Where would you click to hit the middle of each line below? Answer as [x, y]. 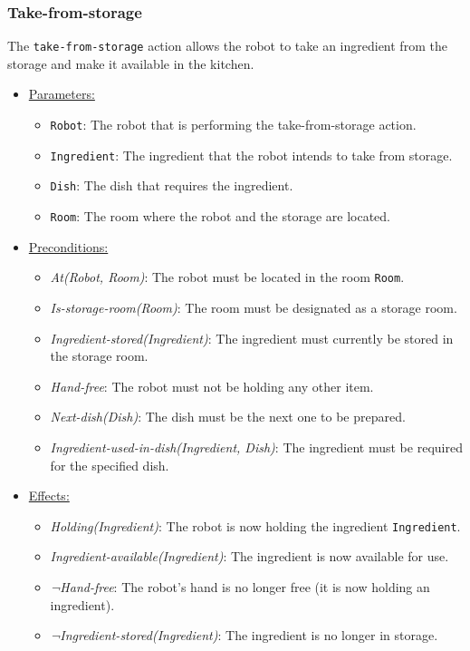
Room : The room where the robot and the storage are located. [220, 216]
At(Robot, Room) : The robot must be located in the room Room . [227, 277]
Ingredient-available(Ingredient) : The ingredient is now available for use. [249, 556]
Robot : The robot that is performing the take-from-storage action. [233, 125]
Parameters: [62, 94]
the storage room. [99, 356]
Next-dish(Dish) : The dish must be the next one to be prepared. [228, 417]
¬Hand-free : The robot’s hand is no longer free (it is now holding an [240, 586]
